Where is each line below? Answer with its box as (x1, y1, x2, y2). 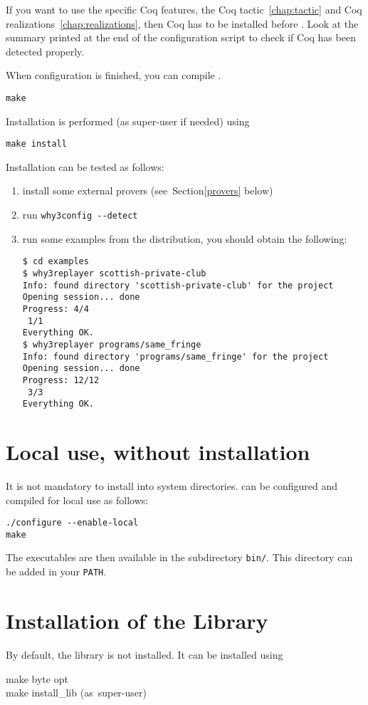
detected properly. (6, 43, 85, 58)
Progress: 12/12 (22, 375, 100, 385)
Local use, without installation (6, 437, 310, 466)
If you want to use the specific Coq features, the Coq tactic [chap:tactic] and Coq (6, 2, 362, 16)
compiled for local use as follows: (6, 492, 149, 507)
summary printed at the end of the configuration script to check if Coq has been (6, 30, 356, 45)
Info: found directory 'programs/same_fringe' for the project (22, 351, 329, 362)
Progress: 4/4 (22, 303, 89, 314)
